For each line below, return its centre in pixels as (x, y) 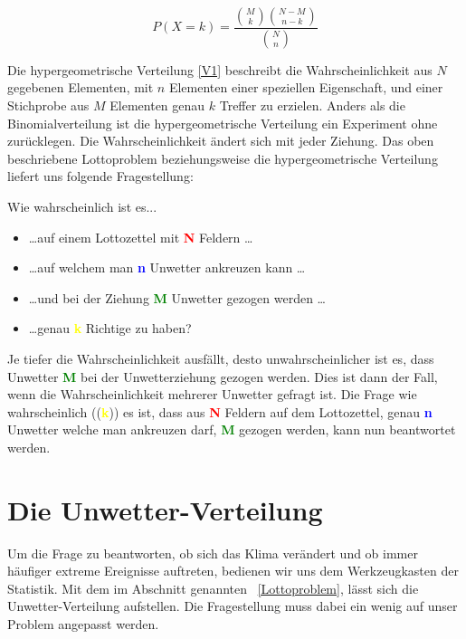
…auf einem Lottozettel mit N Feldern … (141, 237)
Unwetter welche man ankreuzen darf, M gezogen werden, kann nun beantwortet (232, 429)
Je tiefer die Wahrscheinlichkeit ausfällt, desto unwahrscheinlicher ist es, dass (221, 358)
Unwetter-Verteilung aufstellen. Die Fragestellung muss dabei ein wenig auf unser (233, 606)
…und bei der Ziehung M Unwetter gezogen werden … (177, 297)
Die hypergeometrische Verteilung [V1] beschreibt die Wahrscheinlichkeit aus (220, 69)
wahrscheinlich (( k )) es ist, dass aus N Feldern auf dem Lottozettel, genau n (220, 411)
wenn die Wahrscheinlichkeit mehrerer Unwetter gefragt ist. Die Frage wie (212, 394)
